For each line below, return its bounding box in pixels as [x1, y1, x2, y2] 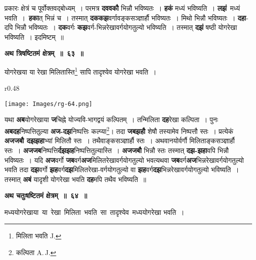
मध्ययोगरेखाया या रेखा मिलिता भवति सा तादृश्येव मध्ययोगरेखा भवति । [4, 207, 184, 217]
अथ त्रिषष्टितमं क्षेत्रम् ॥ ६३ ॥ [4, 48, 84, 58]
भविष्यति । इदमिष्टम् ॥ [4, 31, 64, 42]
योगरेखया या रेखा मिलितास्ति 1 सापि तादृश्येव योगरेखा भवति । [4, 65, 157, 77]
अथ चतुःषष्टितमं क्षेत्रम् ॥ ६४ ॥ [4, 190, 87, 201]
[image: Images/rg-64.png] [4, 100, 92, 107]
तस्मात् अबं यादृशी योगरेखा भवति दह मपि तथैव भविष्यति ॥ [4, 174, 146, 184]
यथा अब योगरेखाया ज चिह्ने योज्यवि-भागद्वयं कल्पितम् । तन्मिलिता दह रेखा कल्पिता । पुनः [4, 114, 218, 125]
